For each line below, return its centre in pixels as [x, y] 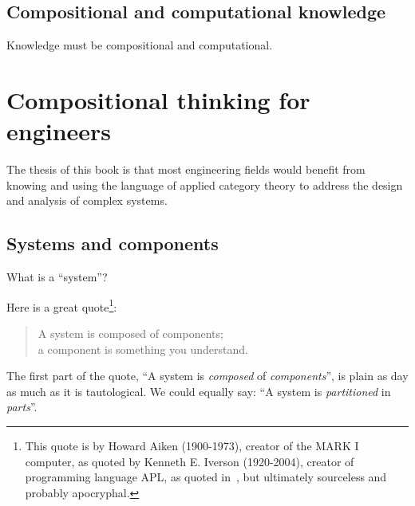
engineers [59, 131]
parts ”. [22, 407]
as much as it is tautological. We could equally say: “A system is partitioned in [199, 391]
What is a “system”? [57, 277]
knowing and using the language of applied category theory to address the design [205, 184]
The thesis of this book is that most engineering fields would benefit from [186, 169]
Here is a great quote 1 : [62, 305]
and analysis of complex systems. [87, 200]
